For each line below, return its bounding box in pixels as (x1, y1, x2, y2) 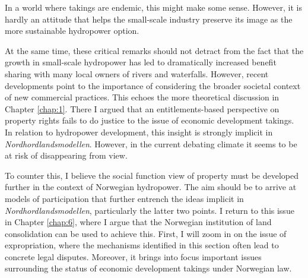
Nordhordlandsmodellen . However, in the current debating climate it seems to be (5, 137, 297, 150)
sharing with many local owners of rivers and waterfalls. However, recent (5, 67, 269, 80)
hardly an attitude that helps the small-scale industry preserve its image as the (5, 12, 293, 25)
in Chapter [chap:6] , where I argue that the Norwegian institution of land (5, 216, 272, 228)
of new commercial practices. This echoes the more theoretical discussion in (5, 91, 280, 103)
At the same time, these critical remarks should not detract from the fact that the (5, 44, 304, 56)
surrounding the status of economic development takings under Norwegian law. (5, 262, 292, 274)
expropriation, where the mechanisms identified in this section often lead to (5, 239, 279, 251)
